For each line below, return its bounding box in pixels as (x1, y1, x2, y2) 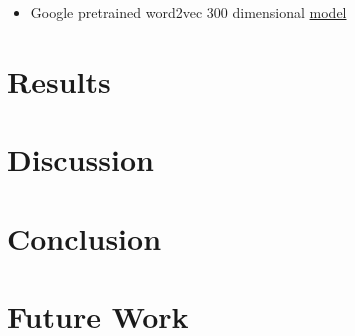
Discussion (7, 139, 154, 180)
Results (7, 60, 111, 101)
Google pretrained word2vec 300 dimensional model (30, 2, 347, 22)
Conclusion (7, 217, 162, 258)
